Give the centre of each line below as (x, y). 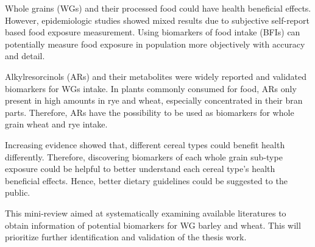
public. (18, 192)
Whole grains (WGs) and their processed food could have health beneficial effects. (158, 8)
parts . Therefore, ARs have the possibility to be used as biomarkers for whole (150, 112)
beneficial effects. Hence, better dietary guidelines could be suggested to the (146, 180)
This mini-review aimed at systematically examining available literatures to (146, 213)
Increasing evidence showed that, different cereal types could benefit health (145, 144)
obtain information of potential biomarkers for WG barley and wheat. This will (153, 225)
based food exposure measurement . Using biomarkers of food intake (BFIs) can (153, 32)
